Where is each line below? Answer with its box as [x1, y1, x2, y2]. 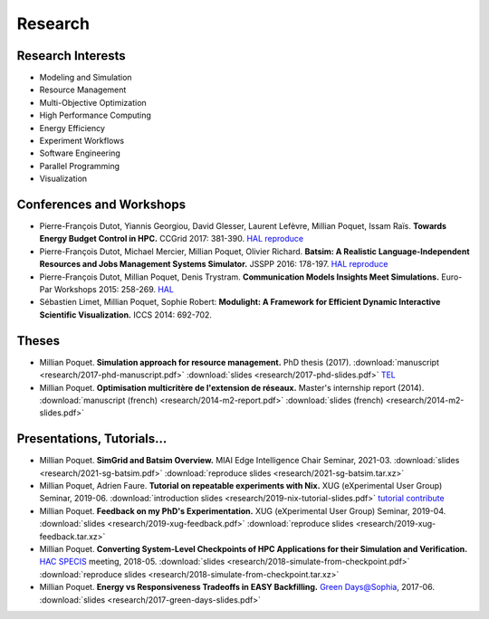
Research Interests [16, 48, 126, 63]
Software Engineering [39, 148, 121, 158]
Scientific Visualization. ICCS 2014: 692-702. [39, 309, 213, 320]
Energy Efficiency [39, 122, 106, 133]
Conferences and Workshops [16, 197, 186, 212]
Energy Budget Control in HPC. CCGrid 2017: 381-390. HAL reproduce [39, 233, 304, 244]
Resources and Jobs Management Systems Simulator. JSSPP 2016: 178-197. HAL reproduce [39, 259, 388, 270]
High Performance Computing [39, 110, 151, 121]
